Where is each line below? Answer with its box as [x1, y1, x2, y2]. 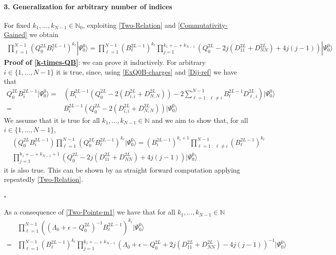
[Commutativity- [178, 20, 228, 30]
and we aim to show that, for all [152, 115, 248, 125]
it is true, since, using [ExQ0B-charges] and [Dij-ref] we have [56, 66, 237, 77]
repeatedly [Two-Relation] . [4, 174, 83, 184]
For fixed [4, 20, 31, 30]
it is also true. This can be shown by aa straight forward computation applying [4, 164, 240, 175]
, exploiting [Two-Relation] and [82, 20, 176, 30]
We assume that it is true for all [4, 115, 100, 125]
